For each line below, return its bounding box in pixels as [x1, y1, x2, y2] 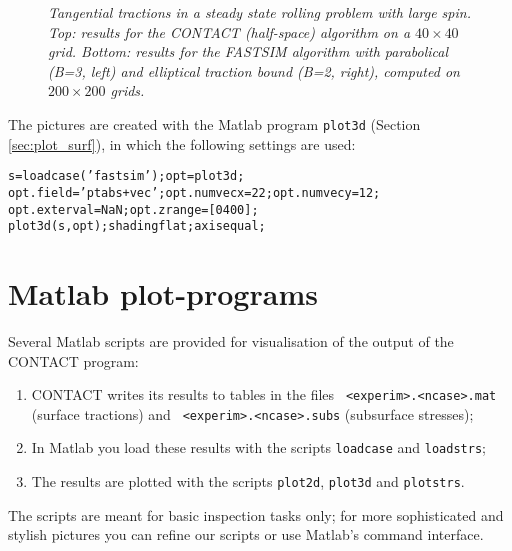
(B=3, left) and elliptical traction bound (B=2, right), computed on [48, 60, 460, 81]
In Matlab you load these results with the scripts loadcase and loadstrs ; [31, 437, 486, 458]
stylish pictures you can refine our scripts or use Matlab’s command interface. [8, 524, 484, 545]
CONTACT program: [8, 350, 139, 371]
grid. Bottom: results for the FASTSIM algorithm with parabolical [48, 41, 449, 62]
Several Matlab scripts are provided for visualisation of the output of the [8, 330, 454, 351]
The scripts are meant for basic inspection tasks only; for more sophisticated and [8, 504, 504, 525]
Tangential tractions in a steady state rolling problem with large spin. [48, 2, 471, 22]
